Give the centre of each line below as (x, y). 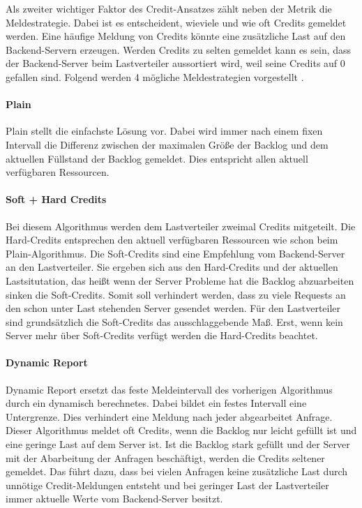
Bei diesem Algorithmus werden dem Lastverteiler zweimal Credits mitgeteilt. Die (181, 226)
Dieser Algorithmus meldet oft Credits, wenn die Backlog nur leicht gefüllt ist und (181, 430)
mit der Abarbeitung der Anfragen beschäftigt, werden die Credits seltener (165, 457)
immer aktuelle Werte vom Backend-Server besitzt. (114, 499)
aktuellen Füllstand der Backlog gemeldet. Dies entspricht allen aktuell (157, 158)
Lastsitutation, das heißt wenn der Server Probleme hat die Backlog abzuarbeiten (180, 280)
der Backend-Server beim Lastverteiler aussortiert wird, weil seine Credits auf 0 (175, 63)
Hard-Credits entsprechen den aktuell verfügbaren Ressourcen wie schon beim (172, 240)
